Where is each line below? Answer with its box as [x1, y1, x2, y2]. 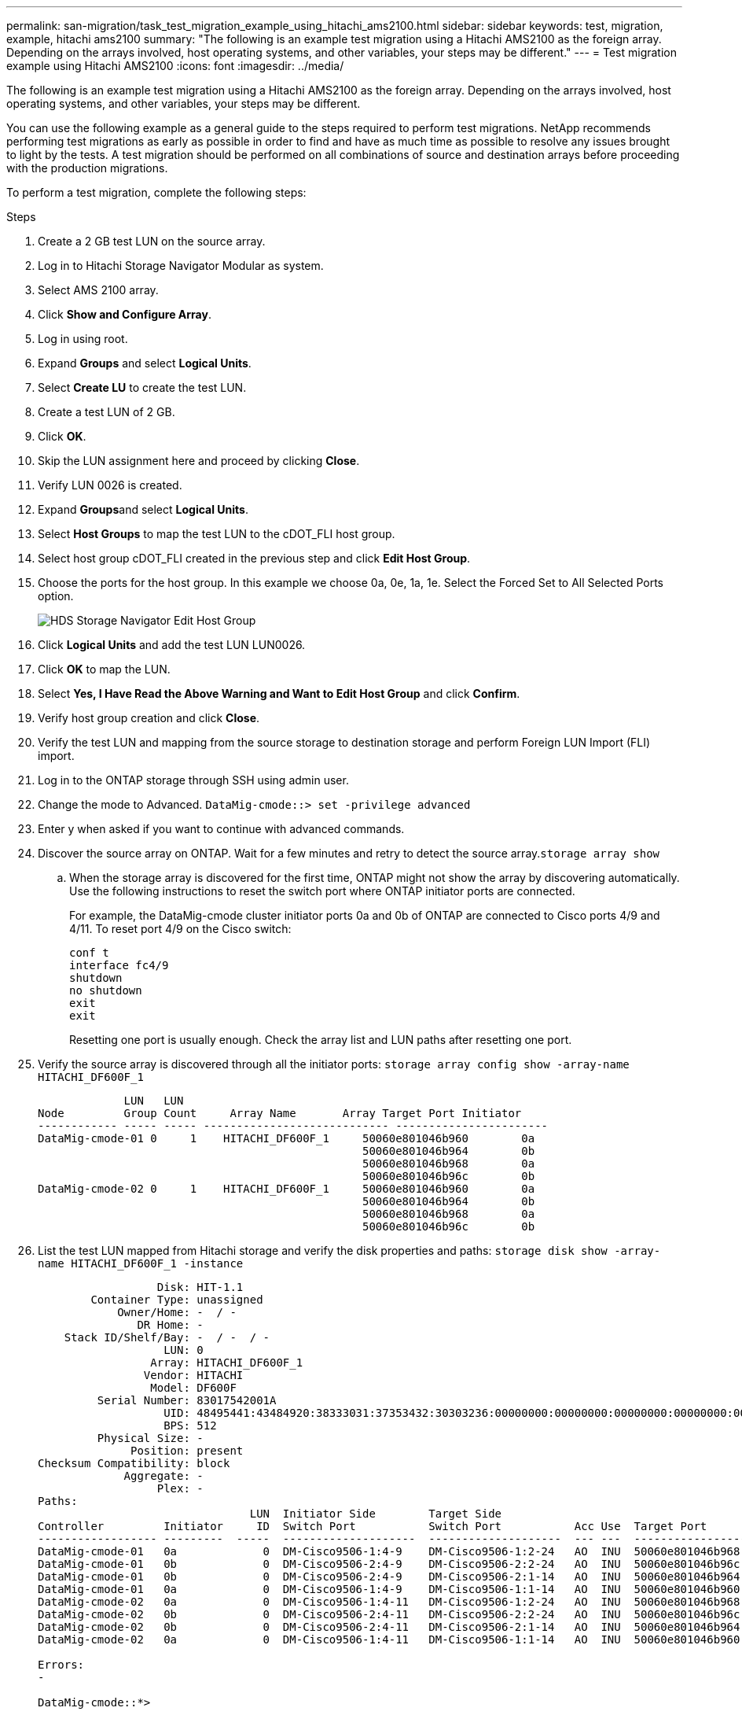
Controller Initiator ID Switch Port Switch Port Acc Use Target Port [38, 1520, 707, 1532]
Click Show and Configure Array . [38, 308, 211, 321]
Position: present [130, 1444, 244, 1457]
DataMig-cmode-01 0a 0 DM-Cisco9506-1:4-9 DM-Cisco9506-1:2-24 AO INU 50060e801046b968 [38, 1545, 740, 1558]
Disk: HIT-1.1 [156, 1281, 244, 1293]
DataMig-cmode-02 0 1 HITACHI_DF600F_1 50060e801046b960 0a [38, 1182, 535, 1195]
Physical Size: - [97, 1432, 204, 1444]
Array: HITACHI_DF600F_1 [150, 1356, 303, 1369]
